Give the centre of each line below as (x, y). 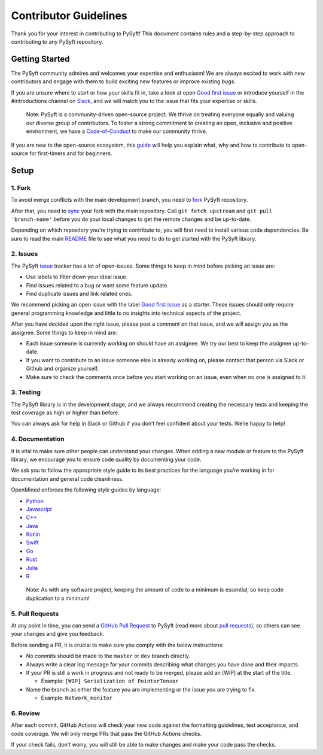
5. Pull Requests (35, 614)
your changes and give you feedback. (58, 634)
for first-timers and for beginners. (71, 153)
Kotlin (33, 534)
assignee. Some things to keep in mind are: (64, 332)
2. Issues (25, 254)
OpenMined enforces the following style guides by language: (86, 490)
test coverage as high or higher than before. (65, 413)
